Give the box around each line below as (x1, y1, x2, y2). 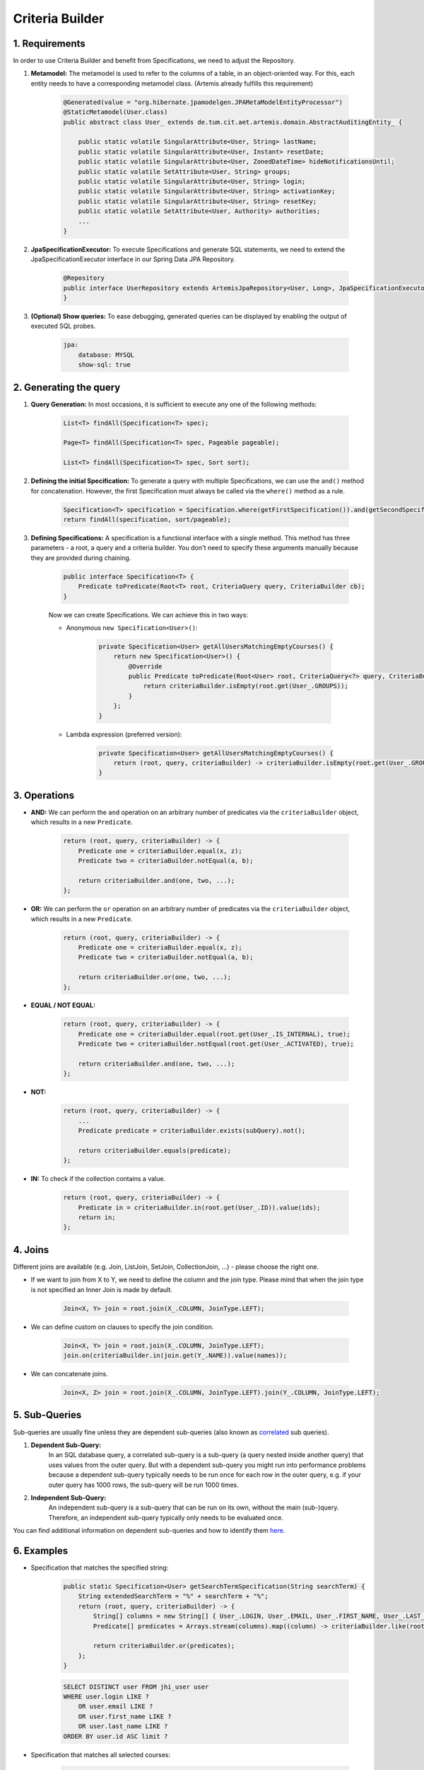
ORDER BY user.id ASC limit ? (63, 1732, 168, 1740)
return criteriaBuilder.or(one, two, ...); (78, 973, 231, 981)
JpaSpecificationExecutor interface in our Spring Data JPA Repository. (30, 255, 236, 263)
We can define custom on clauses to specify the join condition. (30, 1323, 214, 1331)
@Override (128, 662, 163, 670)
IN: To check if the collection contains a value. (30, 1175, 166, 1183)
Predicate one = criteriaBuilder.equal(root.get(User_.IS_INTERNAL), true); (78, 1030, 351, 1038)
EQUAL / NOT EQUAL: (30, 1001, 95, 1010)
